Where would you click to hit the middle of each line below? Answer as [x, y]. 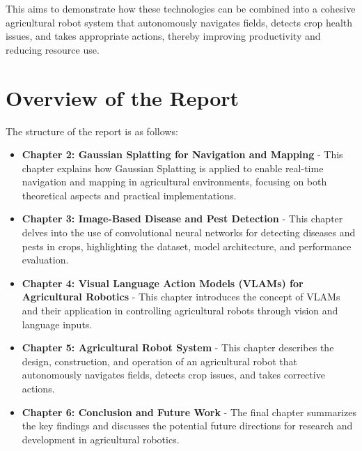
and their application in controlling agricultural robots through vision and [180, 311]
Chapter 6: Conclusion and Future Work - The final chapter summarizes [189, 412]
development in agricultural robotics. [101, 439]
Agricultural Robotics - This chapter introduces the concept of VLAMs [181, 297]
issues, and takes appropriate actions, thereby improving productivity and [163, 36]
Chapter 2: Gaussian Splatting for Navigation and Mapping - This [182, 154]
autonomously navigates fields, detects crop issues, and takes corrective [173, 375]
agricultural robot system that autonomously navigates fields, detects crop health [179, 22]
